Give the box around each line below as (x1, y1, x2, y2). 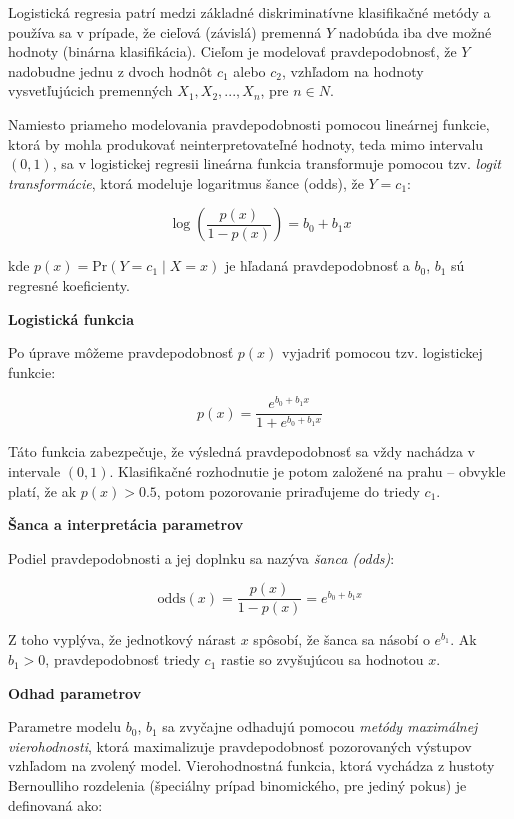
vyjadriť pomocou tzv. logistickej (281, 342, 483, 363)
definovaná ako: (8, 794, 103, 815)
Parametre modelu (8, 716, 122, 737)
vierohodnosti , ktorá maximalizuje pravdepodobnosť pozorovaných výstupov (8, 735, 472, 756)
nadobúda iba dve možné (338, 21, 492, 42)
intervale (8, 461, 61, 482)
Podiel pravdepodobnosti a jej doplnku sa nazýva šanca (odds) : (8, 547, 395, 568)
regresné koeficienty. (8, 274, 130, 295)
